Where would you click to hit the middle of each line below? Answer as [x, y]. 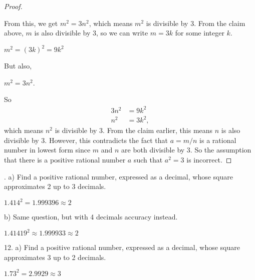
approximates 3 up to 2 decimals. [55, 257]
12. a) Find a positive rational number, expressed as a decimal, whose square [122, 247]
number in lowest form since [47, 150]
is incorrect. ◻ [209, 159]
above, [14, 33]
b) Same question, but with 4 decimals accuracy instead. [91, 217]
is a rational [218, 140]
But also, [18, 66]
